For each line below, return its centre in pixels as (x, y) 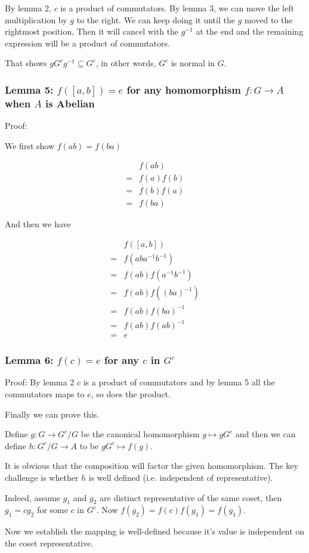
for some (52, 510)
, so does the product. (131, 394)
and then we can (265, 434)
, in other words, (126, 63)
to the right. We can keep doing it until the (156, 19)
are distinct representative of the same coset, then (191, 497)
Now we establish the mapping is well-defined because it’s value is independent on (155, 531)
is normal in (193, 63)
